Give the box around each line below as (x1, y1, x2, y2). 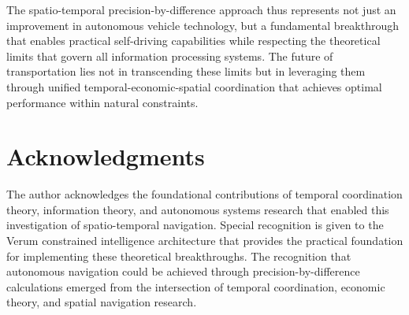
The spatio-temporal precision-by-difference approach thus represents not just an (6, 2, 396, 17)
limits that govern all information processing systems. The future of (6, 47, 333, 64)
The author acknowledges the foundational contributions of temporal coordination (6, 186, 403, 202)
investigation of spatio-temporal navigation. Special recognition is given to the (6, 217, 384, 233)
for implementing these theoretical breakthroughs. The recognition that (6, 247, 351, 264)
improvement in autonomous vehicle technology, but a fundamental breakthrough (6, 17, 400, 33)
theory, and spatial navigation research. (6, 294, 197, 310)
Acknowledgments (6, 140, 205, 172)
